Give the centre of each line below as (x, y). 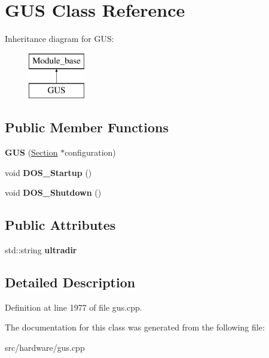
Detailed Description (70, 282)
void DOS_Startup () (48, 172)
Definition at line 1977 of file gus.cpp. (74, 307)
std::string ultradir (41, 250)
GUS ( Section (31, 152)
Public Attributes (60, 225)
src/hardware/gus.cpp (45, 348)
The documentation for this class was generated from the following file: (135, 327)
